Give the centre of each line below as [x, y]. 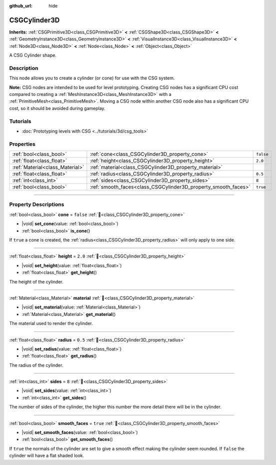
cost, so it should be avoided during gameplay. [57, 108]
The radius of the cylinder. [36, 365]
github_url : [21, 6]
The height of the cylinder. [36, 281]
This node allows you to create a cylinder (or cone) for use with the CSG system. [92, 78]
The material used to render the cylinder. [51, 323]
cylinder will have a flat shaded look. [47, 455]
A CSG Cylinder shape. [33, 55]
